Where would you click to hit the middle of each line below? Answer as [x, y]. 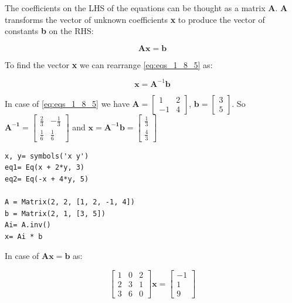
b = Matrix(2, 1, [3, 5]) [55, 213]
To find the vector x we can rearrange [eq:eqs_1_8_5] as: [109, 64]
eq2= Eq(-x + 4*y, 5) [47, 179]
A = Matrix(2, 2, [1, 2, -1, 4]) [70, 202]
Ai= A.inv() [28, 225]
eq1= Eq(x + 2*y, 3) [45, 168]
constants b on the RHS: [49, 31]
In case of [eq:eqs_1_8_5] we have [67, 103]
